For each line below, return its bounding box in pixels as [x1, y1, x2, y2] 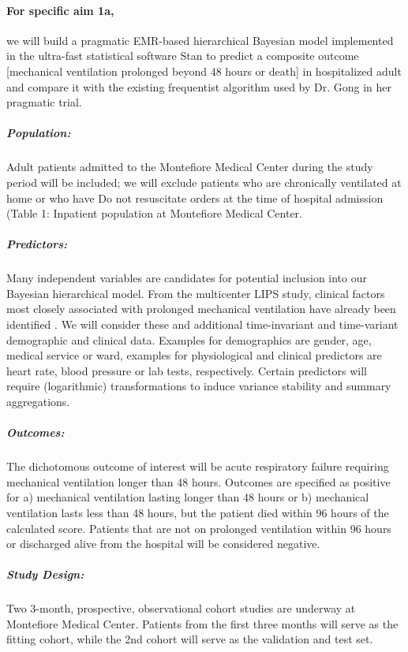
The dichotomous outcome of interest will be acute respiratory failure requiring [6, 458, 389, 475]
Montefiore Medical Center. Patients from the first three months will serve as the [6, 615, 399, 632]
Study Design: [6, 566, 84, 583]
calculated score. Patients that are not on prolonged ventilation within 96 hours [6, 520, 391, 536]
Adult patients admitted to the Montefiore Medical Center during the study [6, 158, 373, 175]
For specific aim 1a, [6, 2, 114, 18]
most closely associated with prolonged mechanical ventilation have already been [6, 300, 396, 317]
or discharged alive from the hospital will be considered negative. [6, 535, 320, 552]
